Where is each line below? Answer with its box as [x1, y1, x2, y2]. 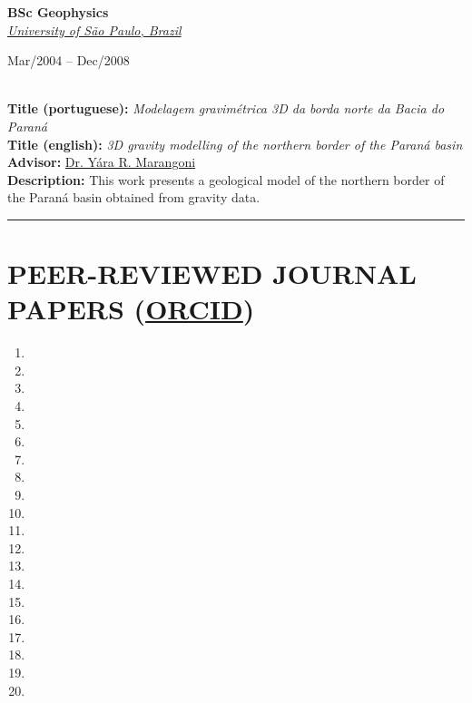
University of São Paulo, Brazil [7, 20, 182, 39]
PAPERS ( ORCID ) [7, 290, 255, 327]
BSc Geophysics [7, 3, 109, 21]
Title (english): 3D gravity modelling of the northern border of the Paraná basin [7, 134, 463, 153]
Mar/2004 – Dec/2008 [7, 51, 130, 70]
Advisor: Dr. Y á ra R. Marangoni [7, 152, 196, 171]
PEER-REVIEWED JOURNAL [7, 255, 417, 292]
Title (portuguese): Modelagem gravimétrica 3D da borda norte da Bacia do [7, 99, 445, 118]
